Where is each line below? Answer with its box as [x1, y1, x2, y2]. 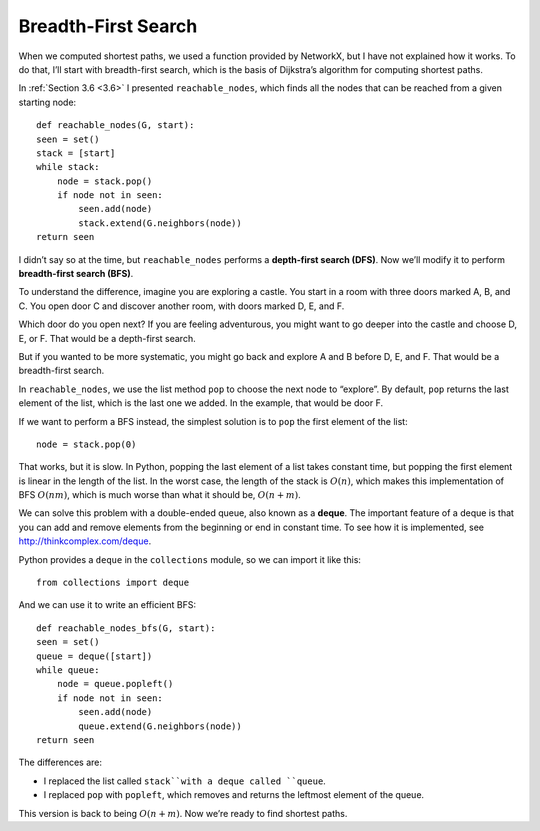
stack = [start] [36, 147, 116, 159]
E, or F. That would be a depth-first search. [18, 332, 196, 344]
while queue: [36, 665, 100, 675]
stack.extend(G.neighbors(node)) [78, 217, 242, 229]
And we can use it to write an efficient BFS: [18, 599, 197, 611]
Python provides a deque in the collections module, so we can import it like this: [18, 553, 362, 565]
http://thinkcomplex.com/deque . [18, 535, 152, 547]
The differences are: [18, 756, 102, 769]
